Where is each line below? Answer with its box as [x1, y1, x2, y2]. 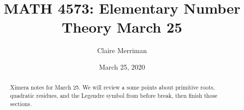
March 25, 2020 [98, 61, 146, 72]
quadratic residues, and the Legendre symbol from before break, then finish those [10, 91, 218, 99]
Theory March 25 [62, 17, 182, 37]
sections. [10, 99, 32, 108]
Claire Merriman [97, 45, 147, 55]
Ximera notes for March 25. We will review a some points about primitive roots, [10, 83, 215, 92]
